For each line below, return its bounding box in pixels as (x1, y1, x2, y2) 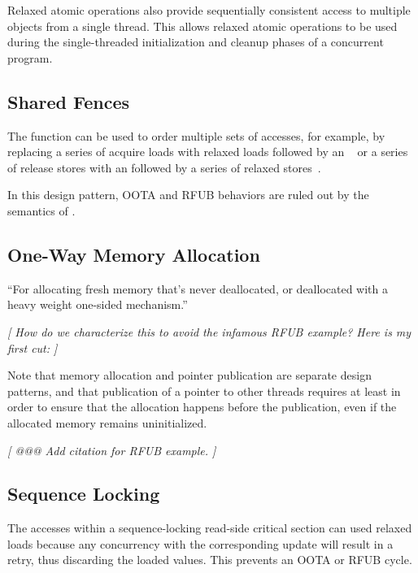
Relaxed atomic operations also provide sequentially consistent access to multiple (7, 2, 411, 18)
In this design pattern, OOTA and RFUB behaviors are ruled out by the (7, 186, 369, 203)
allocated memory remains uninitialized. (7, 414, 207, 431)
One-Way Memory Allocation (7, 241, 260, 267)
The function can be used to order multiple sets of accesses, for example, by (7, 127, 385, 144)
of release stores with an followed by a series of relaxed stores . (7, 158, 321, 176)
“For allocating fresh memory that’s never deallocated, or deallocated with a (7, 280, 388, 297)
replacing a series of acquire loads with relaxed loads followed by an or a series (7, 143, 408, 160)
